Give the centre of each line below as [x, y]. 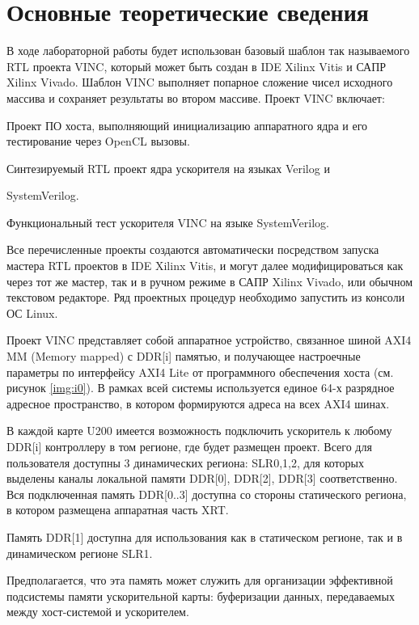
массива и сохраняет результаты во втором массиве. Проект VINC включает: [196, 97]
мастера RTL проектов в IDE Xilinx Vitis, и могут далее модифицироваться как [205, 266]
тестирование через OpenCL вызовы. [98, 141]
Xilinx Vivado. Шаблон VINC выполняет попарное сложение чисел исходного [200, 82]
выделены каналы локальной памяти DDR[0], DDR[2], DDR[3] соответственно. [202, 478]
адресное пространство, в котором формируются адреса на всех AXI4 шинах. [198, 403]
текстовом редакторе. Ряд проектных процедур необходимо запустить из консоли [206, 297]
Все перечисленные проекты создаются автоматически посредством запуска [193, 249]
